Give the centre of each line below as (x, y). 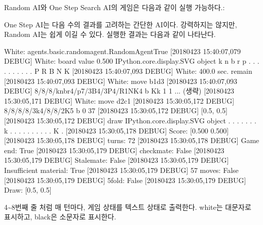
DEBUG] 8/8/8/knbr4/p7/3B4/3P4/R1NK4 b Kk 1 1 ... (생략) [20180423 (119, 91)
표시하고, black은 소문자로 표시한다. (60, 217)
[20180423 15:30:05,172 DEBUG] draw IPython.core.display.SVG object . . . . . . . (130, 120)
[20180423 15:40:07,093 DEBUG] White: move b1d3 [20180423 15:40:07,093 (121, 81)
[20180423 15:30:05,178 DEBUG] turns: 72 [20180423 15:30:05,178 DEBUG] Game (132, 140)
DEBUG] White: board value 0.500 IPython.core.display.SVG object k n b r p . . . (132, 61)
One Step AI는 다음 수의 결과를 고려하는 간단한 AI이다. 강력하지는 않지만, (121, 24)
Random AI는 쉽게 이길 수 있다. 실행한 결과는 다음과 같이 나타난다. (110, 34)
